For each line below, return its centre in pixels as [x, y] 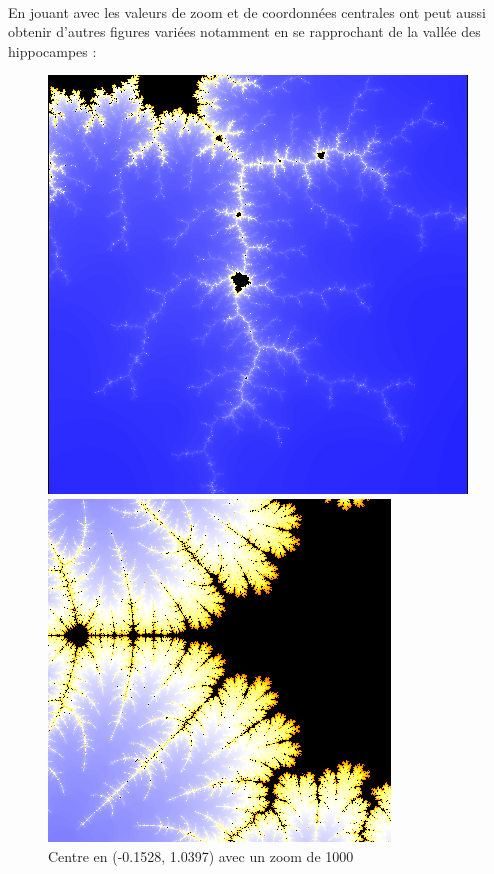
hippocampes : [52, 50]
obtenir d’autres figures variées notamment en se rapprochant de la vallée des [244, 31]
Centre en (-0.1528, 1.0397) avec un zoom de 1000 [201, 855]
